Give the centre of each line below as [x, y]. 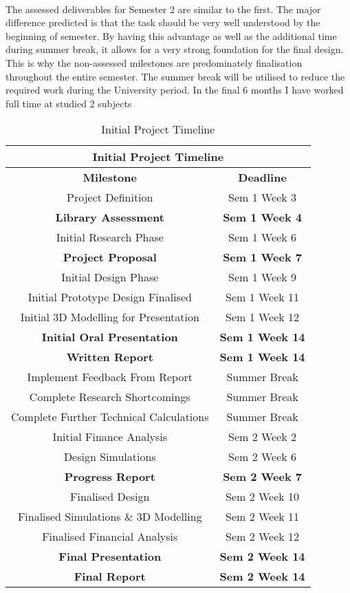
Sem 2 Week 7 [262, 477]
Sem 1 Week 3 [263, 197]
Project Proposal [110, 257]
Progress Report [110, 477]
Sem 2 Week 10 [263, 497]
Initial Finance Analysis [110, 437]
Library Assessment [110, 217]
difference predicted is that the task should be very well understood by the [163, 22]
